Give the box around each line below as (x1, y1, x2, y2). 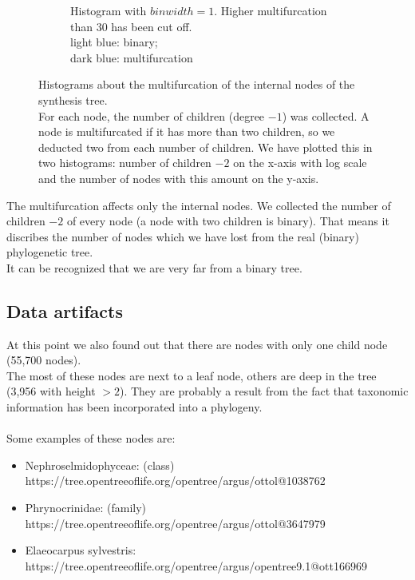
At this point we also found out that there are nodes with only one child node (6, 336, 388, 352)
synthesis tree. (38, 91, 108, 108)
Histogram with (70, 2, 147, 18)
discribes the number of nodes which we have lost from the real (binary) (6, 228, 359, 244)
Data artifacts (6, 298, 123, 323)
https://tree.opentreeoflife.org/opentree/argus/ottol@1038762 (25, 472, 326, 489)
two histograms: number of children (38, 154, 211, 171)
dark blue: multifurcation (70, 49, 193, 66)
